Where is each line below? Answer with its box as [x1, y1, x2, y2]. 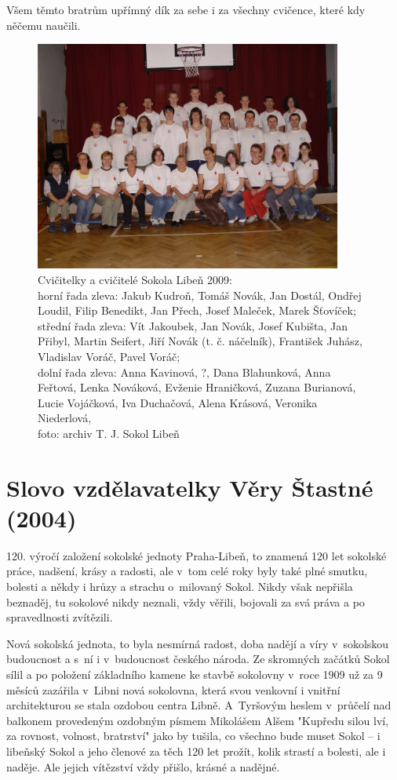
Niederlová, [38, 410, 92, 426]
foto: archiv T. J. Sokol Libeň [38, 425, 180, 441]
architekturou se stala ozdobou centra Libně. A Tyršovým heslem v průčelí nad [6, 697, 392, 713]
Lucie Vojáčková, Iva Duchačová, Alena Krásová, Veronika [38, 394, 318, 410]
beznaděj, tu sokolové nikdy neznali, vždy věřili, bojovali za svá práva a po [6, 593, 365, 610]
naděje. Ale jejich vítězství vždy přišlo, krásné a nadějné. [6, 758, 280, 775]
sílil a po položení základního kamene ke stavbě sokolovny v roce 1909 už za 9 [6, 665, 383, 682]
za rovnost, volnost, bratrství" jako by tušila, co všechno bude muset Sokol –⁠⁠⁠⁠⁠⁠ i [6, 727, 381, 744]
